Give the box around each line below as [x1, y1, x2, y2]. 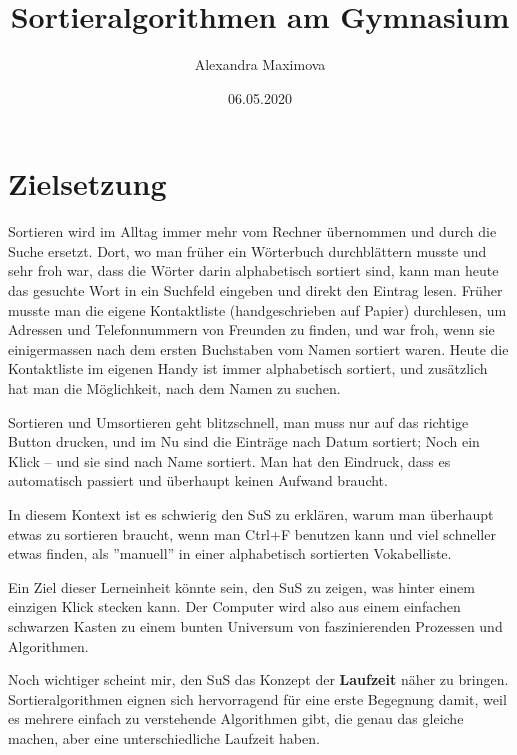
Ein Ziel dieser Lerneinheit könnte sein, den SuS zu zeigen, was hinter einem [8, 576, 475, 597]
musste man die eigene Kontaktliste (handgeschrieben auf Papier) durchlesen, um [8, 299, 507, 320]
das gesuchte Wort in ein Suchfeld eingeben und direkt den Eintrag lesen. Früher [8, 280, 503, 301]
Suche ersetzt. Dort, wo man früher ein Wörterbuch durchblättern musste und [8, 240, 487, 261]
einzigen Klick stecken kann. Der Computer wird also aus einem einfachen [8, 596, 461, 617]
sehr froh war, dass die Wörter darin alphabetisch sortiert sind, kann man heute [8, 260, 499, 281]
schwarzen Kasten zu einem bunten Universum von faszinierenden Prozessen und [8, 615, 503, 636]
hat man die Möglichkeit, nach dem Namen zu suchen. [8, 378, 341, 398]
